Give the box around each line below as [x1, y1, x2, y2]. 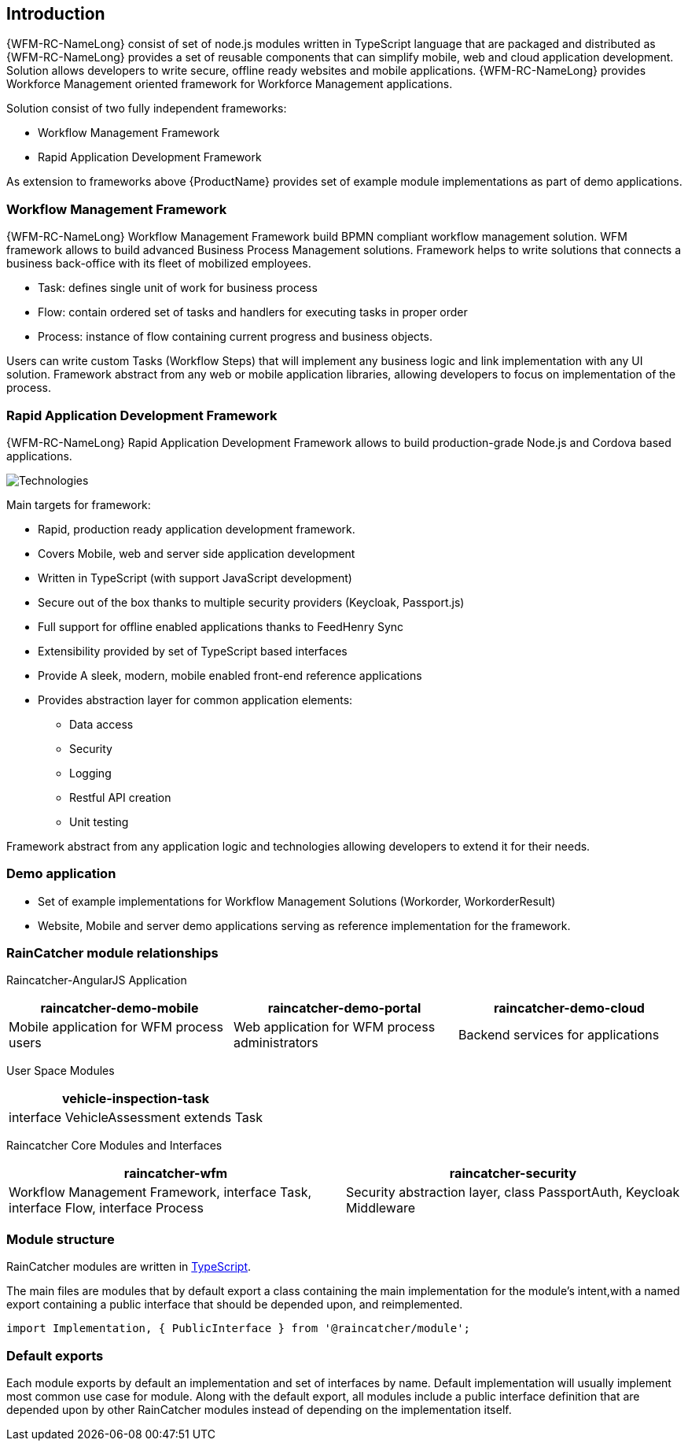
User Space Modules [6, 1064, 115, 1078]
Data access [69, 717, 134, 731]
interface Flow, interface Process [9, 1200, 204, 1216]
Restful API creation [69, 790, 171, 804]
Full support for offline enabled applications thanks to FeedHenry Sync [38, 619, 404, 633]
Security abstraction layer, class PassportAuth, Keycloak [346, 1184, 680, 1201]
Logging [69, 766, 112, 780]
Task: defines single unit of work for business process [38, 281, 318, 295]
